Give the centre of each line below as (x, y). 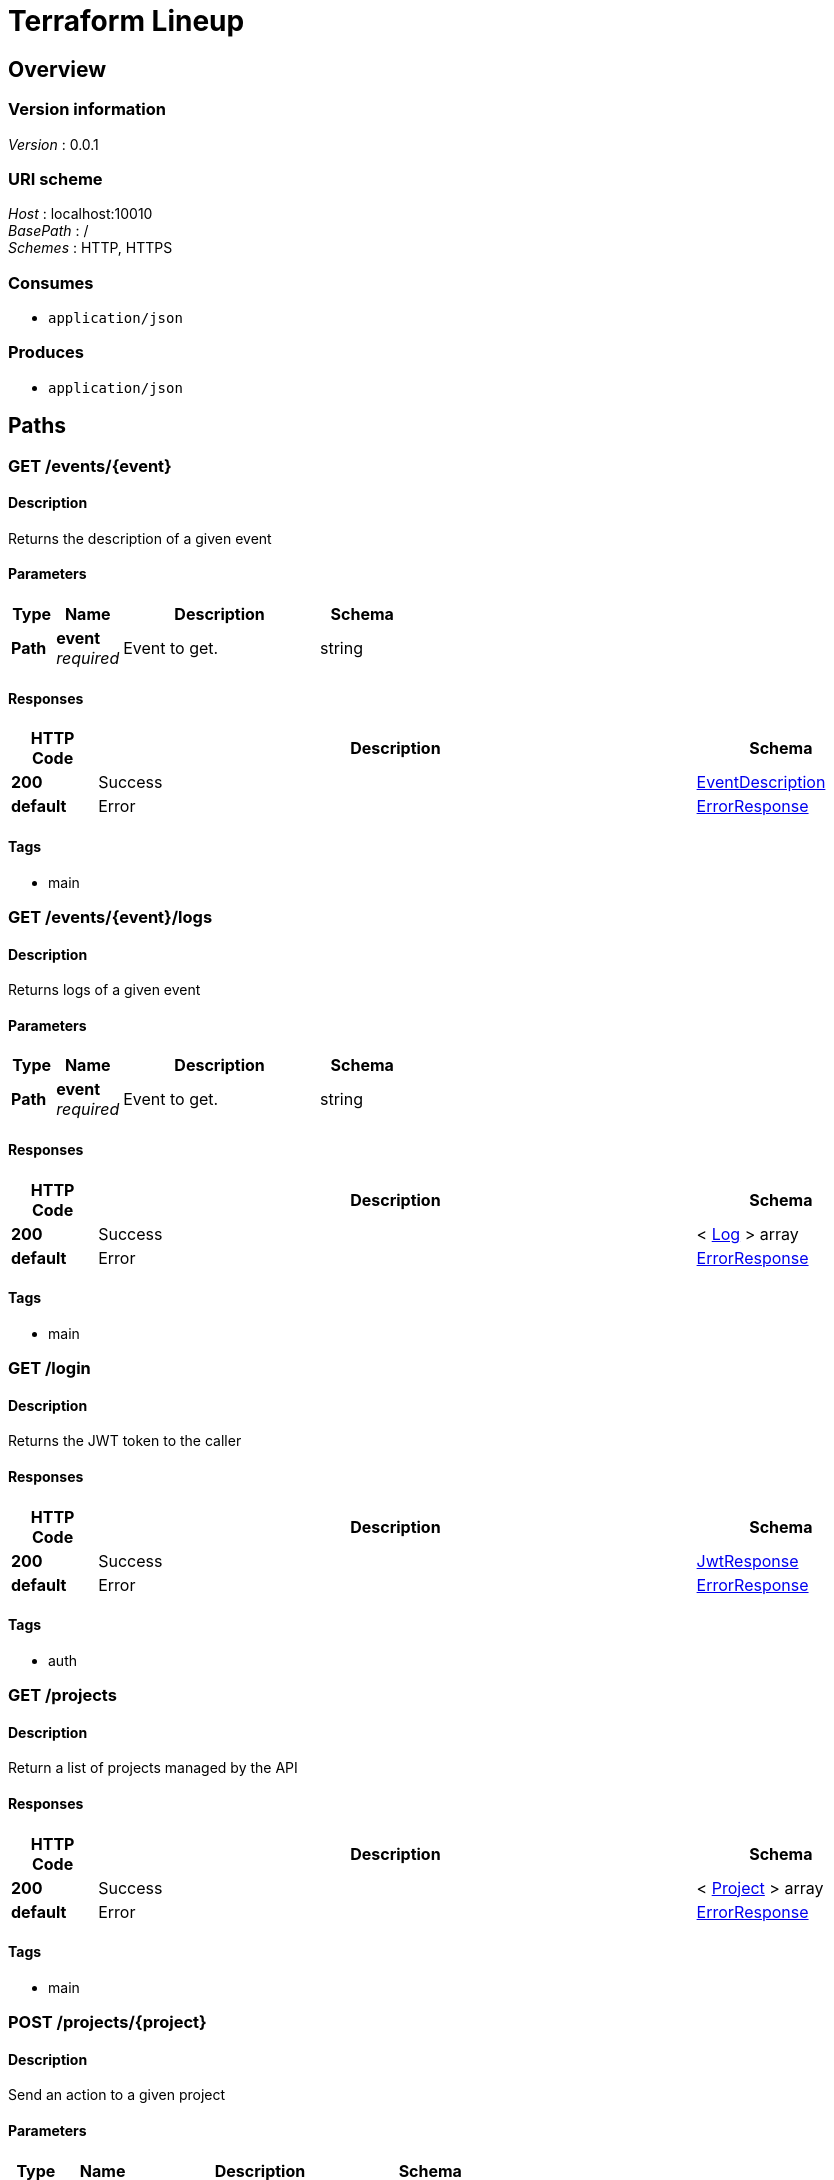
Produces (46, 352)
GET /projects (62, 1695)
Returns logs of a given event (104, 990)
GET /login (49, 1368)
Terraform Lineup (126, 21)
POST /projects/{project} (107, 2022)
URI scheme (55, 178)
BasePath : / (48, 231)
